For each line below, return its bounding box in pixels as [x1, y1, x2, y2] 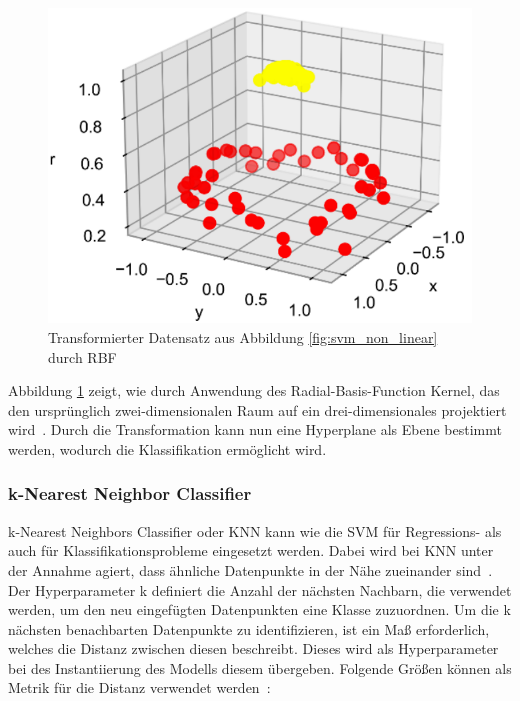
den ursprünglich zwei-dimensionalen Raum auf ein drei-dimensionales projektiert [8, 399, 507, 420]
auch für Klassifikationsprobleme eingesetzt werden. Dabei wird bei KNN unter [8, 540, 494, 561]
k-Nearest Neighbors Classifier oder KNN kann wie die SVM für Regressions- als [8, 520, 502, 541]
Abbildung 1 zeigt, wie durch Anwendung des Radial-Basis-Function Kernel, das [8, 380, 500, 401]
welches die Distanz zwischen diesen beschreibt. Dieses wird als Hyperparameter [8, 638, 499, 659]
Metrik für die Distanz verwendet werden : [8, 677, 271, 698]
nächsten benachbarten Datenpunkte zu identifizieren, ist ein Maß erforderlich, [8, 618, 490, 639]
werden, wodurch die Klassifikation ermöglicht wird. [8, 438, 327, 459]
